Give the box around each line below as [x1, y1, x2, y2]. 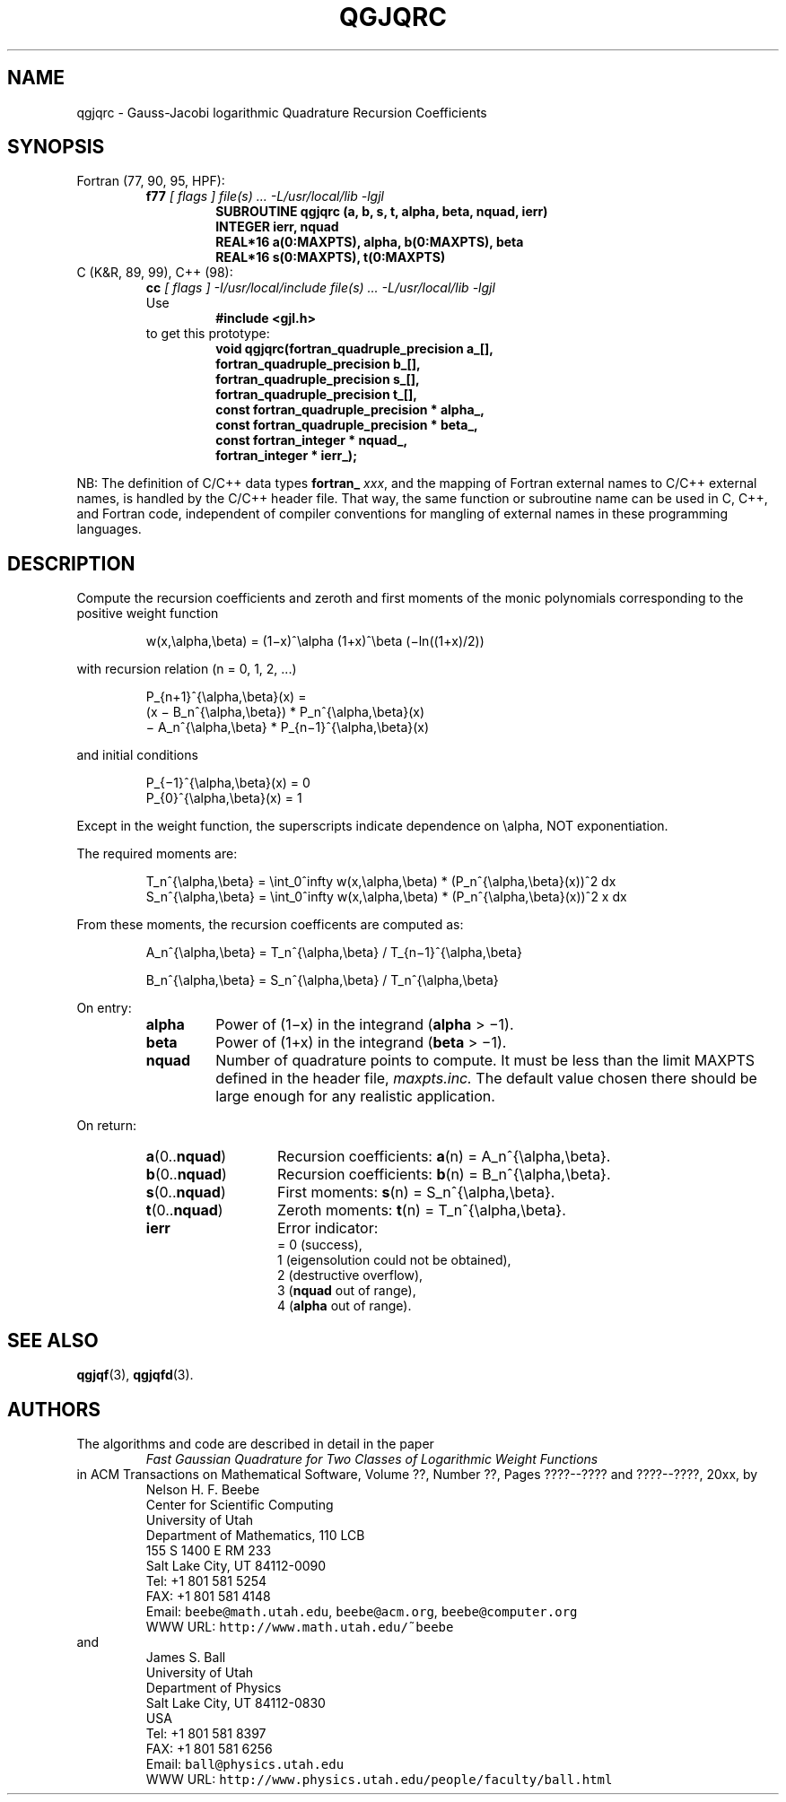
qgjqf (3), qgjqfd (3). [76, 1367, 194, 1383]
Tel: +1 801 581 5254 [145, 1572, 267, 1589]
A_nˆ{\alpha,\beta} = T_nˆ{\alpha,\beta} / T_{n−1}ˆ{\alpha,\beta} [145, 945, 522, 961]
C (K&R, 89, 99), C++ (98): [76, 265, 233, 281]
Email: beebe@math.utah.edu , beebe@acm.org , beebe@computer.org [145, 1603, 578, 1619]
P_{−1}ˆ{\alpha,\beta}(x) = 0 [145, 775, 310, 791]
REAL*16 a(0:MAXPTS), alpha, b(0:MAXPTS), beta [215, 234, 524, 250]
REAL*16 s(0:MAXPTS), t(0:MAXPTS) [215, 249, 446, 266]
